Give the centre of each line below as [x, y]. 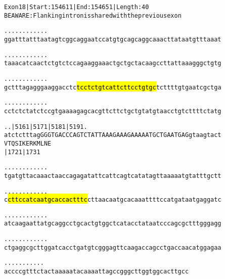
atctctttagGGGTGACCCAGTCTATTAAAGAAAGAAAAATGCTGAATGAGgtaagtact [113, 135]
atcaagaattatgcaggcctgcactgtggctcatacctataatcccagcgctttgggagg [113, 224]
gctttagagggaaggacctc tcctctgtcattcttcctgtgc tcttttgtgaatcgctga [113, 87]
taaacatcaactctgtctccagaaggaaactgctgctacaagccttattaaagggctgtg [113, 63]
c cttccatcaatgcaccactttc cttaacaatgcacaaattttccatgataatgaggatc [113, 200]
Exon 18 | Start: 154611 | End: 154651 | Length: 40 [77, 7]
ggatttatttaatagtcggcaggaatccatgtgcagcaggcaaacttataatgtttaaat [113, 39]
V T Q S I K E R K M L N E [28, 143]
